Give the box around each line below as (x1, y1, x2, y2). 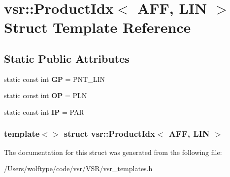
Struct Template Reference (4, 17, 191, 37)
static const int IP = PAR (4, 106, 84, 117)
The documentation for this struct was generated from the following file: (4, 147, 222, 157)
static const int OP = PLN (4, 90, 87, 101)
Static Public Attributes (4, 51, 130, 66)
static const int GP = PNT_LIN (4, 74, 105, 84)
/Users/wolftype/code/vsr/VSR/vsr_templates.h (4, 163, 153, 174)
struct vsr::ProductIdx (64, 127, 155, 140)
